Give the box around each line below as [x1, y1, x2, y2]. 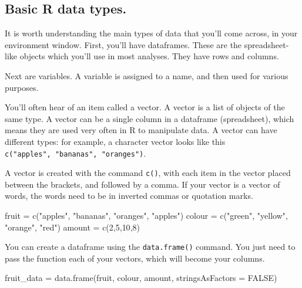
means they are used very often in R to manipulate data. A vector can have [5, 124, 277, 136]
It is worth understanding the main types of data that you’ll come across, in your [5, 27, 298, 39]
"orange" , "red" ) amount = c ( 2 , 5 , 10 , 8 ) [5, 221, 140, 233]
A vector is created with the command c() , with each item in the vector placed [5, 167, 291, 179]
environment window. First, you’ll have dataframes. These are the [5, 38, 242, 50]
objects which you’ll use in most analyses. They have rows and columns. [19, 50, 279, 62]
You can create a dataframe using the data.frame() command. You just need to [5, 240, 296, 253]
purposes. [5, 81, 39, 93]
